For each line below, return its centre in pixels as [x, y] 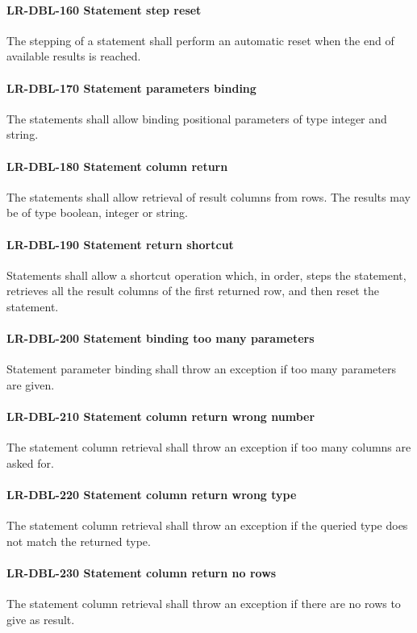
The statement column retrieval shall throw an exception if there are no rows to [204, 604]
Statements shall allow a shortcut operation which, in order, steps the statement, [206, 275]
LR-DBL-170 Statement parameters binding [131, 87]
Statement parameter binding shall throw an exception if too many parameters [201, 369]
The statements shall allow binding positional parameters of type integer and [197, 118]
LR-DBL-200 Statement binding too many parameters [161, 338]
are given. [31, 384]
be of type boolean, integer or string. [97, 212]
